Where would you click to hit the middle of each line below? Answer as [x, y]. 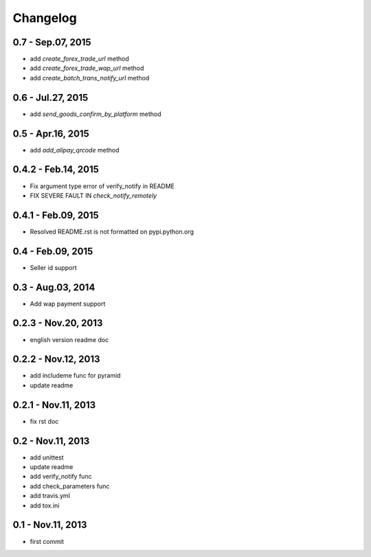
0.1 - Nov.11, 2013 [50, 525]
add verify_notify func [61, 477]
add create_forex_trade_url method [80, 59]
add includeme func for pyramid [75, 376]
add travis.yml [50, 496]
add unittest [47, 457]
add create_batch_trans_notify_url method [90, 78]
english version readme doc [69, 339]
